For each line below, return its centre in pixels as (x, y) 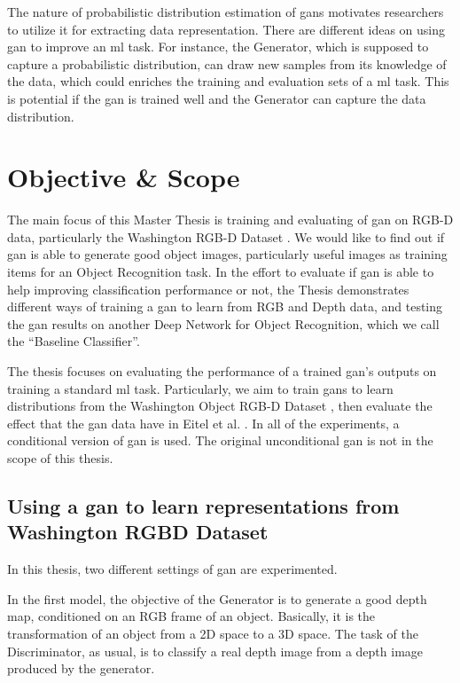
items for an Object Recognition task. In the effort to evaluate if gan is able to (221, 272)
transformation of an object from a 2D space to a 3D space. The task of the (213, 633)
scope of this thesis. (60, 458)
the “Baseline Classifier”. (74, 341)
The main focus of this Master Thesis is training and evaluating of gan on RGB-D (230, 220)
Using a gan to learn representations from (203, 505)
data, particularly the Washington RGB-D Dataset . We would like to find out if (226, 236)
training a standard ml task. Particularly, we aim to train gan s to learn (200, 388)
